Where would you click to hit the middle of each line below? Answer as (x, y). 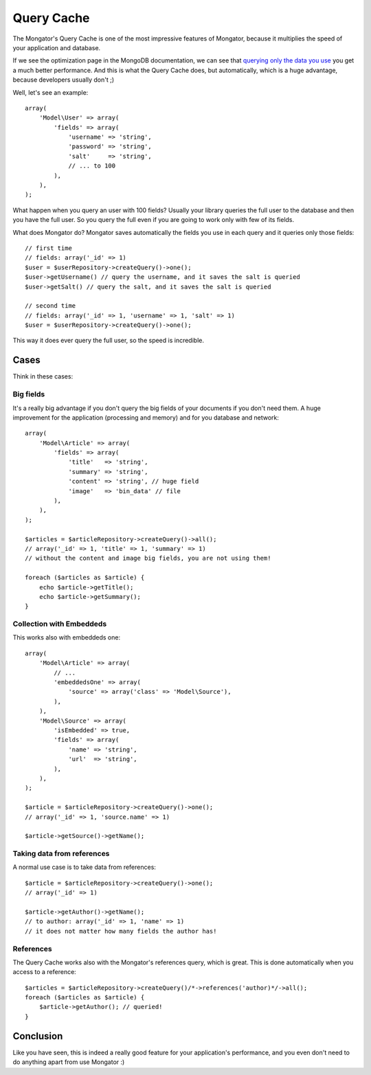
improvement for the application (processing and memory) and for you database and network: (146, 417)
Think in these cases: (43, 376)
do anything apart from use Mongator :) (69, 1062)
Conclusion (38, 1036)
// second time (50, 306)
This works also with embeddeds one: (66, 637)
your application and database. (57, 47)
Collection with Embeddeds (60, 624)
